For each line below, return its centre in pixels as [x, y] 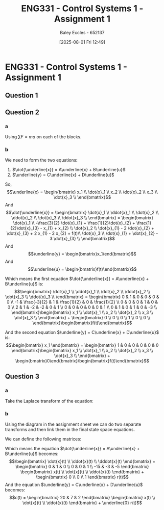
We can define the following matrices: [43, 439]
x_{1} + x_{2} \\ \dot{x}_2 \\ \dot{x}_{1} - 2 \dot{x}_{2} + [99, 228]
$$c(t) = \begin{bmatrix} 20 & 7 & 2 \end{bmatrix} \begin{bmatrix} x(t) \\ [82, 498]
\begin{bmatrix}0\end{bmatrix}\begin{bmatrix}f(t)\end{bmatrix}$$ [82, 361]
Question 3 [22, 376]
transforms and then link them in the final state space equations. [70, 430]
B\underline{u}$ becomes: [32, 454]
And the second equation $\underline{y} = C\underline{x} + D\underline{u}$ [82, 332]
